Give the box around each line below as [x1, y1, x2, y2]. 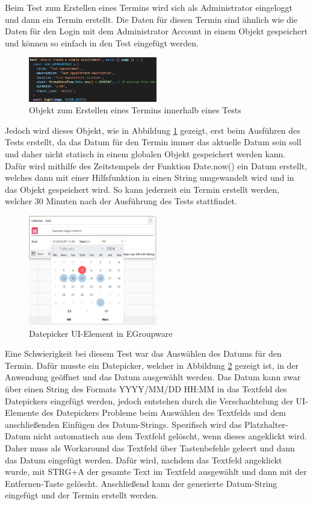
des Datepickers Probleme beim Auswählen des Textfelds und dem [42, 406, 286, 419]
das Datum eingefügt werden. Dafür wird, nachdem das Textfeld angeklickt [5, 453, 282, 466]
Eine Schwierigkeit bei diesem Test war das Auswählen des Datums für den [5, 347, 282, 360]
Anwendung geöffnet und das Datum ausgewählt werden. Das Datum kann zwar [5, 371, 301, 383]
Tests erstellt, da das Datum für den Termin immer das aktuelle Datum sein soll [5, 136, 302, 148]
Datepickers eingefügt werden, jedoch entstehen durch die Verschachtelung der [5, 394, 293, 407]
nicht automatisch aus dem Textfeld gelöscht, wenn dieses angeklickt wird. [33, 430, 307, 442]
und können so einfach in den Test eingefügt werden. [5, 36, 199, 49]
